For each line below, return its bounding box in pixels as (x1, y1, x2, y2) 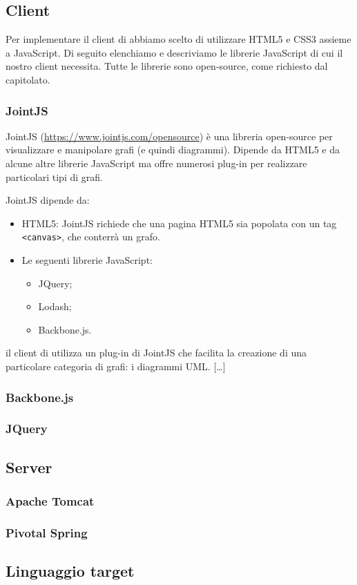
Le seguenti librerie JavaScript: (21, 253, 153, 267)
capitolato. (6, 72, 50, 86)
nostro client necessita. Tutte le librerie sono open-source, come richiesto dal (6, 59, 328, 73)
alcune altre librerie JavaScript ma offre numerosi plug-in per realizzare (6, 155, 307, 170)
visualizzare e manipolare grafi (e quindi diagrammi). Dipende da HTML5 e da (6, 142, 340, 157)
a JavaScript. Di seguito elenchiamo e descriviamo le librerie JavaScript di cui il (6, 45, 343, 59)
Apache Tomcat (6, 492, 95, 509)
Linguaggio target (6, 560, 135, 582)
